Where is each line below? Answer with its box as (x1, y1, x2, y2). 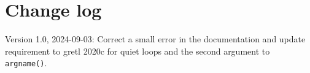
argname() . (5, 56, 47, 69)
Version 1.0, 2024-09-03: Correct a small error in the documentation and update (5, 33, 306, 45)
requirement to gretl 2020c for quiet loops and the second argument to (5, 44, 270, 57)
